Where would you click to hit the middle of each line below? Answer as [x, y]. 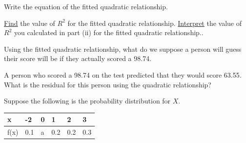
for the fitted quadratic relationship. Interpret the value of [155, 23]
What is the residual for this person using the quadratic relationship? [108, 84]
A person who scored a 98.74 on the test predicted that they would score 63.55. [123, 74]
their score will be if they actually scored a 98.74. [78, 58]
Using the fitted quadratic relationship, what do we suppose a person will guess [123, 49]
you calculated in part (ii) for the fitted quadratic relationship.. [109, 32]
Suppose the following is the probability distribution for [87, 101]
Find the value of [30, 23]
